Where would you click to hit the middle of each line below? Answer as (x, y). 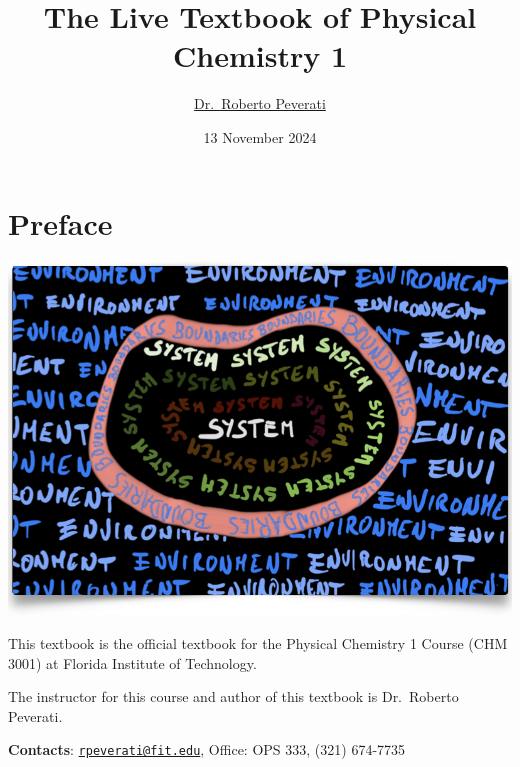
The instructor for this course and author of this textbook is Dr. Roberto (233, 696)
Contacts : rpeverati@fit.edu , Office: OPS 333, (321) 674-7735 (207, 749)
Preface (60, 222)
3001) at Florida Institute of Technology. (132, 662)
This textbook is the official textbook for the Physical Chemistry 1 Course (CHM (258, 643)
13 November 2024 (260, 136)
